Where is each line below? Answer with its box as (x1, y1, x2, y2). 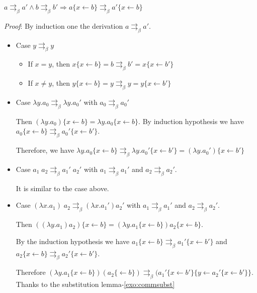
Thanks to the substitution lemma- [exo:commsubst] (16, 279, 175, 289)
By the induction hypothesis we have (16, 236, 130, 246)
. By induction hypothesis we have (138, 115, 244, 126)
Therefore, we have (16, 145, 74, 155)
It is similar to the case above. (16, 183, 109, 193)
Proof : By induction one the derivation (4, 20, 123, 31)
